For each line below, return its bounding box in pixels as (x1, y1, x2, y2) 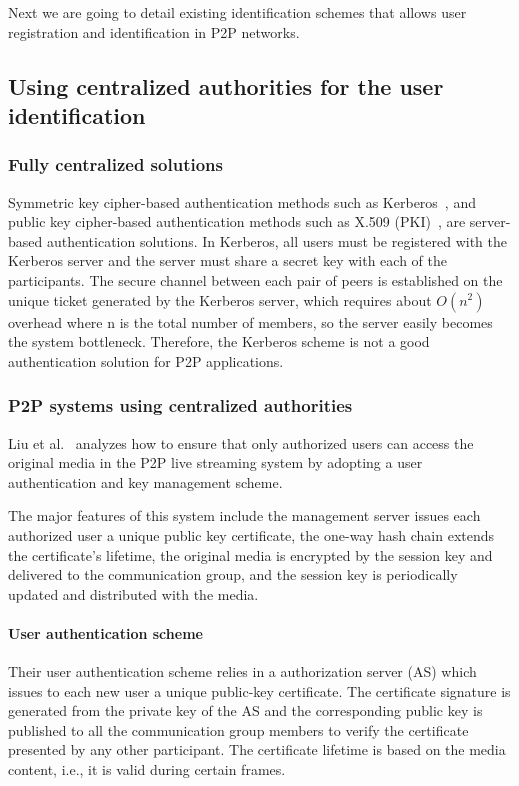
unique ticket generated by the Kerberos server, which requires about (8, 289, 432, 310)
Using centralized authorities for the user (8, 70, 444, 101)
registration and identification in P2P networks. (8, 21, 300, 42)
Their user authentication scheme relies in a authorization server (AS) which (8, 661, 477, 682)
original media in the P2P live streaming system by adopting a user (8, 452, 423, 473)
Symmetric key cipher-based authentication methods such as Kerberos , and (8, 191, 476, 212)
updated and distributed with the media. (8, 583, 259, 604)
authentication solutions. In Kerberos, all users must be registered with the (46, 230, 507, 251)
